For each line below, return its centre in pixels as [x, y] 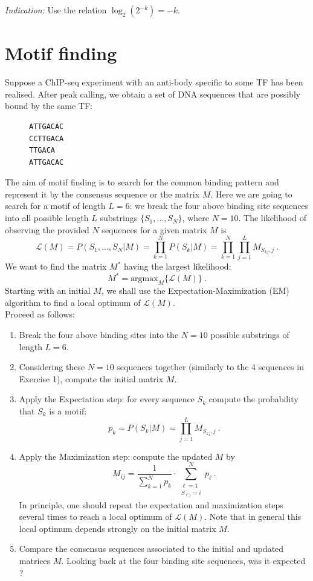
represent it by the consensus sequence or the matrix [102, 194]
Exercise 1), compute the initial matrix [91, 378]
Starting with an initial [48, 290]
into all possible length [47, 218]
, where [195, 218]
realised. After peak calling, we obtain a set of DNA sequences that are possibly [153, 94]
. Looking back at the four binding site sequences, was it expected [183, 560]
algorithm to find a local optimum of [73, 302]
